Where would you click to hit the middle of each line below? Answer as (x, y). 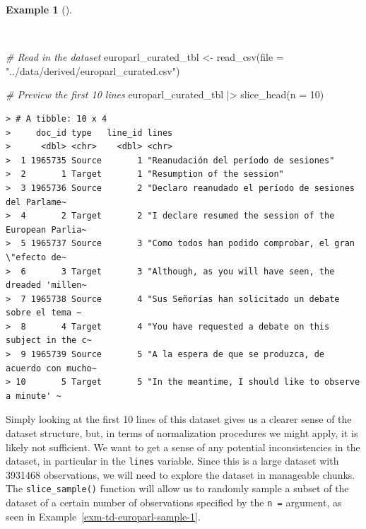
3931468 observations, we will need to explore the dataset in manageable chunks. (181, 474)
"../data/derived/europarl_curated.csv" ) (93, 70)
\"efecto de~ (36, 257)
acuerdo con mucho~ (51, 368)
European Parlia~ (46, 229)
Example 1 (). (39, 9)
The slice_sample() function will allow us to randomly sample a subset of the (177, 488)
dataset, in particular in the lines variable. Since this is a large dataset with (172, 461)
